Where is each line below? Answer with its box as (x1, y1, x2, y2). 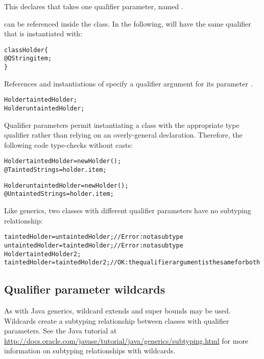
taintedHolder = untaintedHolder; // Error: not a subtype (4, 233, 183, 241)
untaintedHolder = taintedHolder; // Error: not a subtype (4, 241, 183, 249)
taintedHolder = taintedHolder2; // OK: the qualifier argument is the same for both (4, 259, 260, 266)
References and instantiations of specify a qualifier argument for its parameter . (4, 78, 253, 88)
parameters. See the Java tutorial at (4, 325, 117, 336)
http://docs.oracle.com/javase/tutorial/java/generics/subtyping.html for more (4, 335, 249, 346)
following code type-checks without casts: (4, 139, 133, 150)
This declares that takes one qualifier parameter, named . (4, 1, 183, 11)
